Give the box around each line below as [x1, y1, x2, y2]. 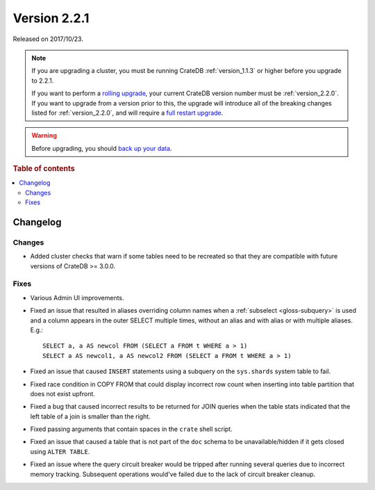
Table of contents [12, 164, 76, 174]
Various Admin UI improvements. [30, 293, 124, 302]
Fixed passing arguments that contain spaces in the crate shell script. [30, 425, 233, 434]
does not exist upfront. [30, 389, 95, 398]
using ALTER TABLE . [30, 447, 90, 455]
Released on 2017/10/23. [12, 35, 83, 43]
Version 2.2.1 [12, 10, 90, 26]
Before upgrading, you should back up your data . [31, 144, 172, 152]
